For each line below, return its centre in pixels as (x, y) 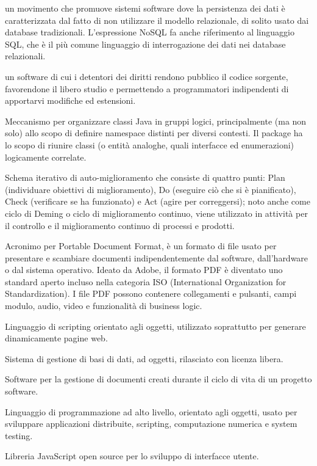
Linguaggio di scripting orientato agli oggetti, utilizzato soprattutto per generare (155, 326)
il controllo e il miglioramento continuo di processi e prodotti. (120, 225)
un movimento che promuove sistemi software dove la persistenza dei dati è (145, 8)
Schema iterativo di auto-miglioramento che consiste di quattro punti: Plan (145, 177)
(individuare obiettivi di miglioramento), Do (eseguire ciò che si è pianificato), (151, 189)
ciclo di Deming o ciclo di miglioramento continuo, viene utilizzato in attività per (156, 213)
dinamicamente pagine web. (56, 338)
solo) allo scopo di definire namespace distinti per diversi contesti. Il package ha (154, 133)
